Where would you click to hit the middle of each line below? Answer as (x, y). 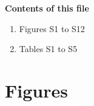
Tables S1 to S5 (48, 49)
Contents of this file (47, 8)
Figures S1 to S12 (52, 28)
